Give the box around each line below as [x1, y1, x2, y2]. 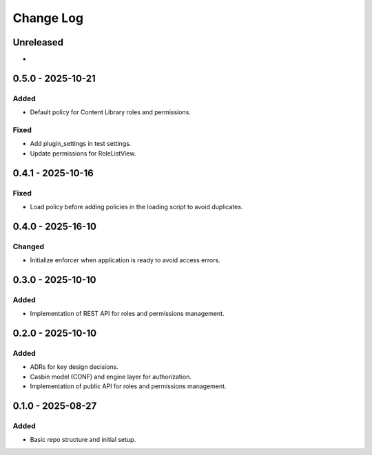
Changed [12, 242, 45, 251]
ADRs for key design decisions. [30, 363, 118, 371]
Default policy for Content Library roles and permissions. [30, 108, 191, 116]
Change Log [12, 10, 84, 25]
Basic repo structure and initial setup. [30, 436, 136, 444]
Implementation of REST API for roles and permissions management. [30, 310, 225, 318]
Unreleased [12, 36, 64, 48]
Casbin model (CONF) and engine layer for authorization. [30, 372, 192, 381]
